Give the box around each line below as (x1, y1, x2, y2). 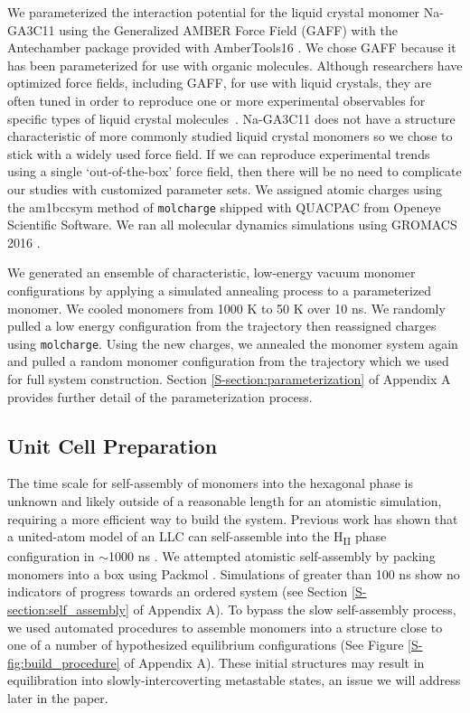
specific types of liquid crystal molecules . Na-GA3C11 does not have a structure (7, 108, 456, 127)
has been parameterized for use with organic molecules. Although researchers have (7, 55, 463, 74)
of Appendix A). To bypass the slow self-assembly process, (133, 600, 456, 619)
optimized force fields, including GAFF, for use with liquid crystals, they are (7, 73, 432, 92)
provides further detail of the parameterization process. (7, 387, 313, 406)
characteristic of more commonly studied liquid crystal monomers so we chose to (7, 127, 453, 145)
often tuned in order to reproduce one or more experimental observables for (7, 90, 426, 109)
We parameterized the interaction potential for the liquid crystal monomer (7, 3, 420, 21)
